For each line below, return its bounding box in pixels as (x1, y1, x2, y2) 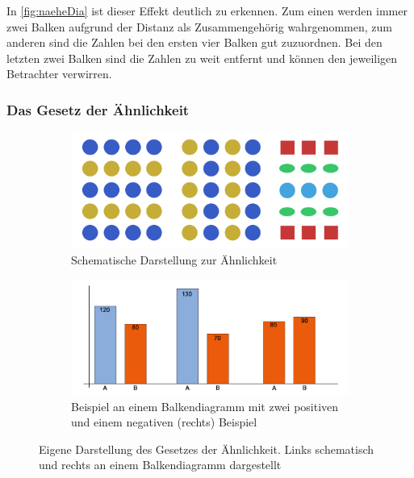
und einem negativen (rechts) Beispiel (71, 414, 257, 430)
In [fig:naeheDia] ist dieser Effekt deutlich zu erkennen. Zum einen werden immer (6, 2, 408, 19)
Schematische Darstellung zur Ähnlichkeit (71, 251, 278, 268)
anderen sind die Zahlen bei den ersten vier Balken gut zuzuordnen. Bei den (6, 34, 383, 51)
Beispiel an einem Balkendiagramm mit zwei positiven (71, 397, 339, 414)
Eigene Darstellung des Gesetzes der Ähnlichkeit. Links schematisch (39, 440, 374, 457)
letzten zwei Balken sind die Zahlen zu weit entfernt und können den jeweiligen (6, 49, 398, 66)
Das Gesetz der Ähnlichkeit (6, 99, 190, 119)
